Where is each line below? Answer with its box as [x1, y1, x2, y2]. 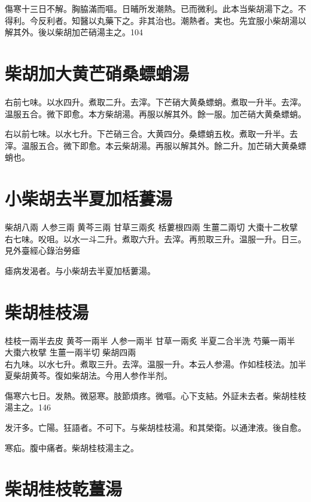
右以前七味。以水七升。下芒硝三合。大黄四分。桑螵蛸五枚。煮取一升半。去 [5, 127, 298, 140]
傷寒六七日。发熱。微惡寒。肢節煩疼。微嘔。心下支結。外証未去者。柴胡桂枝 [5, 389, 306, 401]
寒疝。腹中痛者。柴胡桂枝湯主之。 [5, 441, 139, 454]
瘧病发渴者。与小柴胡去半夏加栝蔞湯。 [5, 264, 155, 276]
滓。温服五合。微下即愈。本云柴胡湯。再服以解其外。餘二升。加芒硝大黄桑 [5, 139, 298, 151]
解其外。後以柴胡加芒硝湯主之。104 [5, 26, 143, 38]
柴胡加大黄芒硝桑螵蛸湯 [5, 60, 190, 85]
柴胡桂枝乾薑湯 [5, 476, 123, 501]
